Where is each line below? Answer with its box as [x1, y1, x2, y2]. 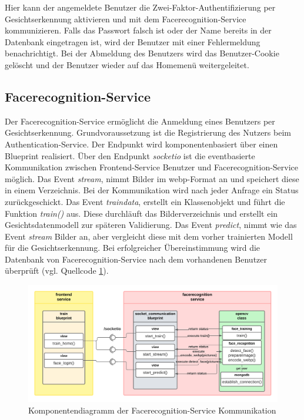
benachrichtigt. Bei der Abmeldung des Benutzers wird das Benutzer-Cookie [5, 47, 279, 59]
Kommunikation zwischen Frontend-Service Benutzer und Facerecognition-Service [5, 161, 299, 173]
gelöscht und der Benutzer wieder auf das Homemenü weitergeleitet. [5, 58, 249, 70]
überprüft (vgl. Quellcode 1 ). [5, 264, 109, 277]
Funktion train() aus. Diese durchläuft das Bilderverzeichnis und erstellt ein [5, 207, 278, 219]
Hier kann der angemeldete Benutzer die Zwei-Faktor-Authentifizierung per [5, 1, 276, 13]
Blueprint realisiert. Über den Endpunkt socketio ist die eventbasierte [5, 149, 255, 162]
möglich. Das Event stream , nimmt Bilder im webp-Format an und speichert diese [5, 172, 299, 184]
